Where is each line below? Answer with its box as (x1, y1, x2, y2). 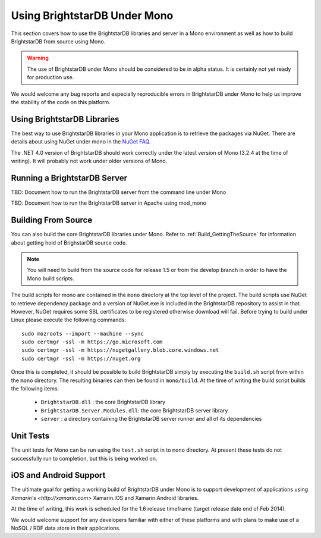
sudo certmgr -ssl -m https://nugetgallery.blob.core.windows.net (21, 347, 219, 354)
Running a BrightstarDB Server (11, 173, 128, 183)
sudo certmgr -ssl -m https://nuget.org (21, 355, 141, 362)
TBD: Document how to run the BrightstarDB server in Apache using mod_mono (11, 199, 206, 207)
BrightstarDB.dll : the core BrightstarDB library (40, 399, 166, 406)
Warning (27, 54, 49, 62)
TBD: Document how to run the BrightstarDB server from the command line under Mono (11, 188, 226, 196)
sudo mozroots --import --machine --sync (21, 330, 144, 337)
